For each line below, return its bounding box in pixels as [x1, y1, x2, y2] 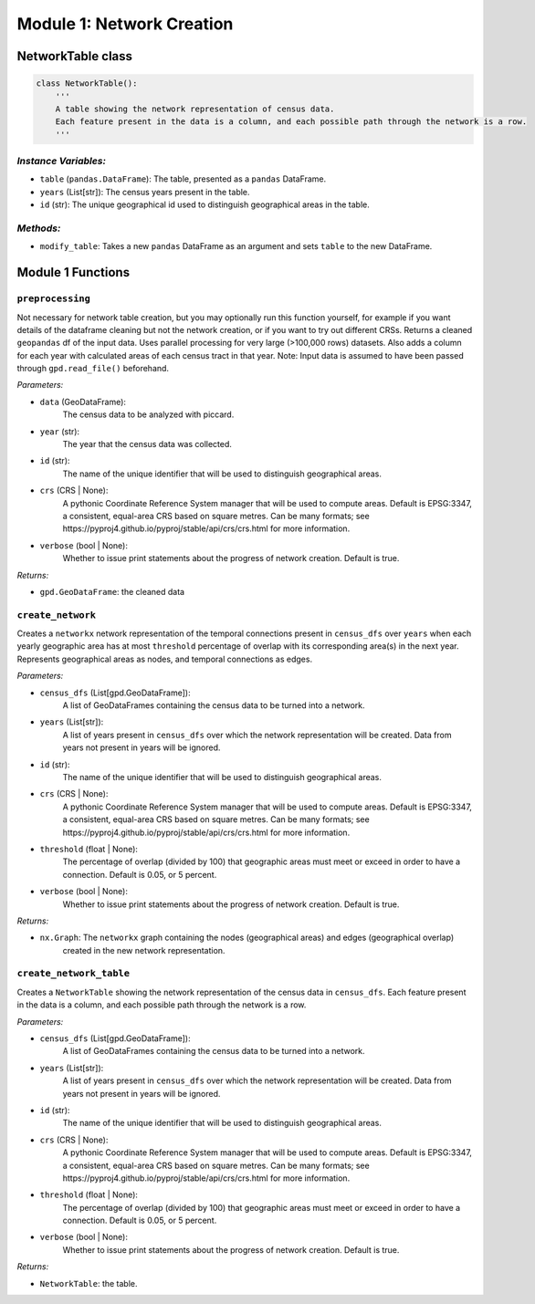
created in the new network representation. [62, 944, 226, 955]
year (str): [39, 425, 80, 437]
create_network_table [16, 967, 130, 980]
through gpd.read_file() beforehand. [16, 363, 169, 374]
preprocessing [16, 293, 91, 305]
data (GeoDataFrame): [39, 396, 127, 407]
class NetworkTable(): [36, 78, 138, 89]
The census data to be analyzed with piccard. [62, 409, 235, 420]
